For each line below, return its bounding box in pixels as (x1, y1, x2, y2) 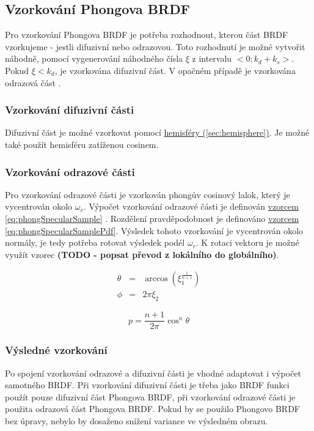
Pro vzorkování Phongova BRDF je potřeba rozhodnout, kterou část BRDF (5, 28, 288, 41)
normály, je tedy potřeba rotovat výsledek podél (5, 236, 185, 249)
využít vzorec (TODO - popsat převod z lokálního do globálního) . (5, 248, 279, 260)
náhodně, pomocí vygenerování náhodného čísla (5, 52, 183, 65)
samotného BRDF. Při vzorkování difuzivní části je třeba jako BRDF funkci (5, 378, 290, 391)
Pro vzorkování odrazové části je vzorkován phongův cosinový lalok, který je (5, 188, 290, 201)
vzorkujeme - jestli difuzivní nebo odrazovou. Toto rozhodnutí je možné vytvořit (5, 40, 305, 53)
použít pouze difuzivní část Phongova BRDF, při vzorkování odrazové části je (5, 390, 296, 403)
